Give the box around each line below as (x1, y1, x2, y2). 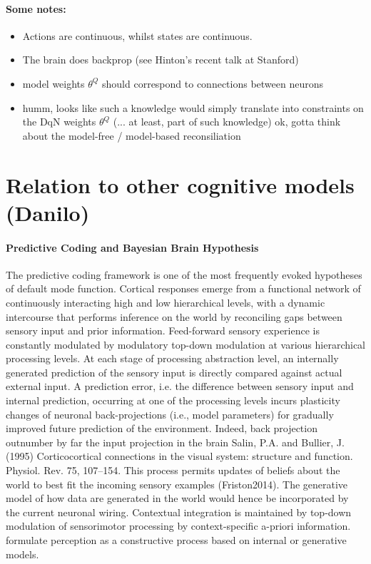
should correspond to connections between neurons (102, 76, 324, 91)
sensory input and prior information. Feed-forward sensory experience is (6, 323, 320, 338)
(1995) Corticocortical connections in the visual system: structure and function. (6, 448, 353, 463)
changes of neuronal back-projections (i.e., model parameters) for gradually (6, 406, 334, 421)
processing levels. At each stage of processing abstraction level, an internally (6, 351, 339, 366)
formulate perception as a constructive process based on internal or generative (6, 533, 347, 547)
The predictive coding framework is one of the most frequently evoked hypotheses (6, 267, 362, 282)
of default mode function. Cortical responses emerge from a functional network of (6, 281, 361, 296)
